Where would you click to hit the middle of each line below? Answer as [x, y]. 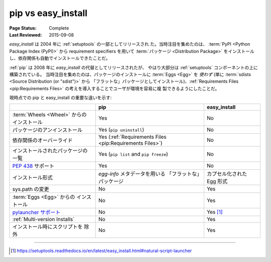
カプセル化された [227, 174]
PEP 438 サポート [33, 166]
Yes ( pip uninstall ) [121, 130]
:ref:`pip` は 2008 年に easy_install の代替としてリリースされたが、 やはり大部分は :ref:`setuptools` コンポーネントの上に [134, 67]
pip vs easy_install [48, 13]
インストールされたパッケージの [50, 151]
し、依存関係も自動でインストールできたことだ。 [60, 58]
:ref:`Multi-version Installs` [43, 219]
